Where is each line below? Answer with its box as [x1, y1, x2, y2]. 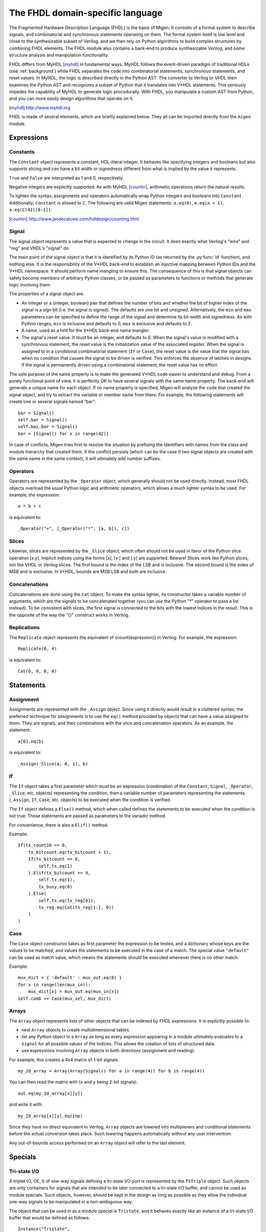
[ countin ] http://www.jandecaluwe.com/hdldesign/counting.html [9, 216, 139, 222]
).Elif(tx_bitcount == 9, [28, 870, 91, 876]
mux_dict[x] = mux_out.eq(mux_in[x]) [28, 989, 119, 994]
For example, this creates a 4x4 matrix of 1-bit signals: [9, 1057, 119, 1062]
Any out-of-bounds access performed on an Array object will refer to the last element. [9, 1140, 186, 1146]
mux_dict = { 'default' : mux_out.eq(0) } [18, 975, 122, 981]
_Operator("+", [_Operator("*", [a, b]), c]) [18, 526, 130, 532]
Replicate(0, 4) [18, 646, 57, 651]
